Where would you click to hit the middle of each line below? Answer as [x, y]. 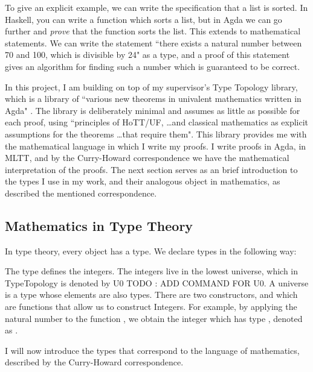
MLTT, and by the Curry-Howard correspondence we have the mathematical [147, 158]
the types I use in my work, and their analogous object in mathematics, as [143, 181]
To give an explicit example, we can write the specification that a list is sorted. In [156, 7]
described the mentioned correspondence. [81, 193]
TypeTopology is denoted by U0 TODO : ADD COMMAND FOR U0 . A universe [157, 282]
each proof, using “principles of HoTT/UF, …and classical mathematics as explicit [157, 122]
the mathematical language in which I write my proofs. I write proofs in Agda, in [156, 146]
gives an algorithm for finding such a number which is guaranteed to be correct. [153, 66]
